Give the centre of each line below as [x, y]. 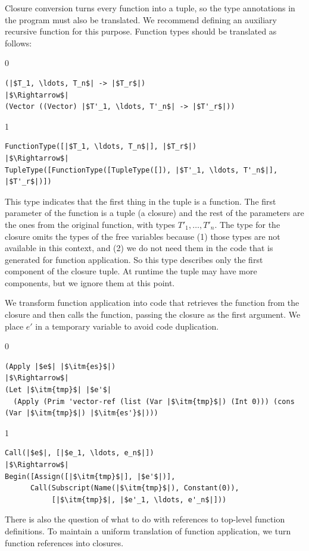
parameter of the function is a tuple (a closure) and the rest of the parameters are [154, 213]
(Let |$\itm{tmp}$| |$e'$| [58, 390]
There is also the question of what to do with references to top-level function [145, 519]
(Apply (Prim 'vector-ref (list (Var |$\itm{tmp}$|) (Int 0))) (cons [154, 401]
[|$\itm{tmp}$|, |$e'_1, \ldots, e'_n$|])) [139, 500]
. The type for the [247, 224]
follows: [18, 43]
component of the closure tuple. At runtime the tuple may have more [131, 271]
